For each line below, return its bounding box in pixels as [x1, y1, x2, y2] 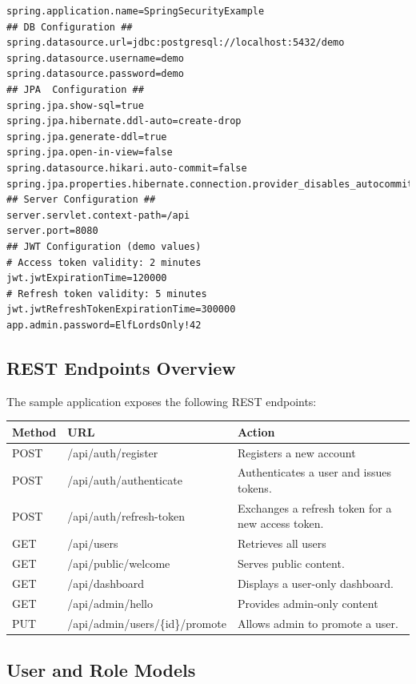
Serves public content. [237, 555, 345, 572]
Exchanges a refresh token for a [237, 499, 392, 516]
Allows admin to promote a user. [237, 614, 398, 631]
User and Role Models [6, 658, 196, 682]
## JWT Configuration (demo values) [6, 240, 202, 252]
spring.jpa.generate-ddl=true [6, 131, 167, 143]
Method [12, 423, 57, 440]
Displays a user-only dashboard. [237, 575, 394, 592]
